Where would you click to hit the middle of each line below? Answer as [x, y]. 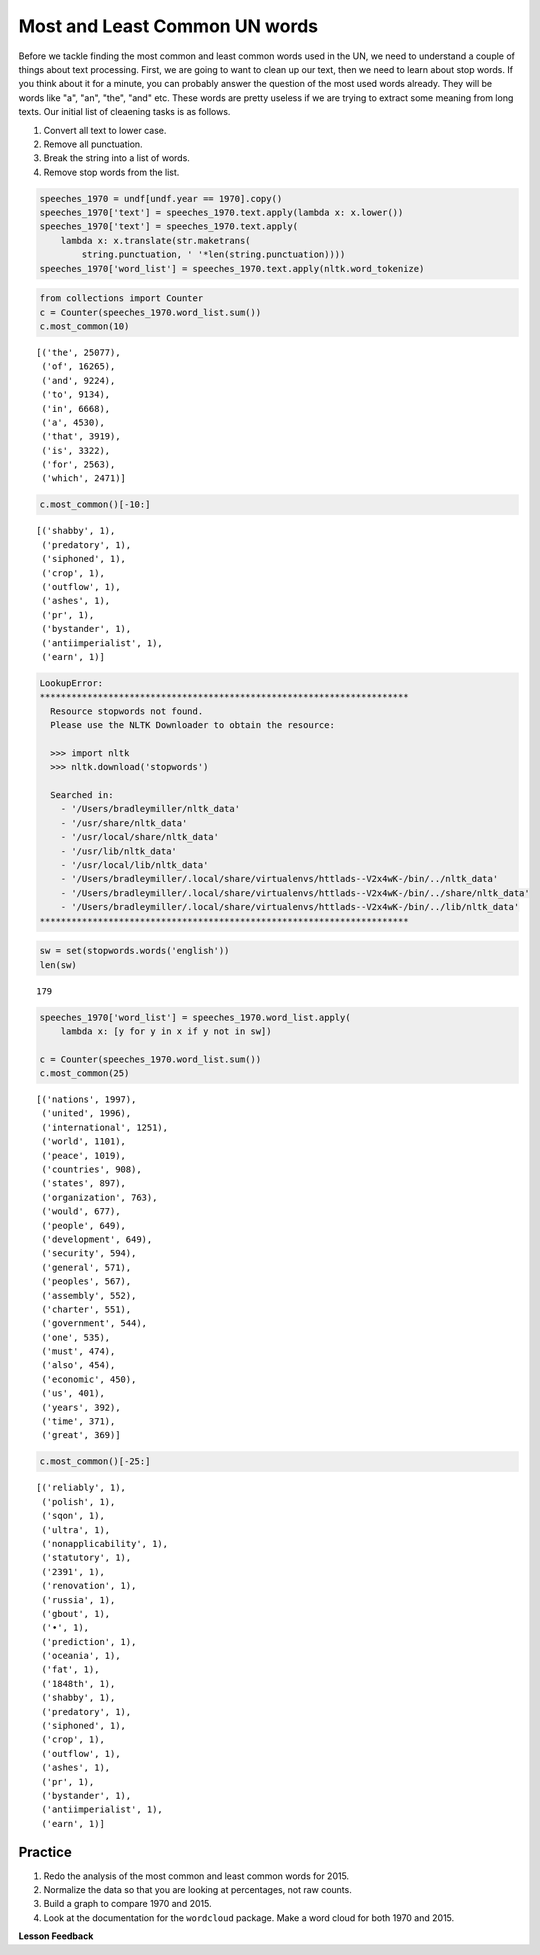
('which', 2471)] [84, 478]
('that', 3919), [81, 436]
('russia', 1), [78, 1599]
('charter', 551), [86, 1309]
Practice [45, 1851]
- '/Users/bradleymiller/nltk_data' [150, 809]
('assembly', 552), [89, 1295]
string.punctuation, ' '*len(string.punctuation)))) [213, 254]
